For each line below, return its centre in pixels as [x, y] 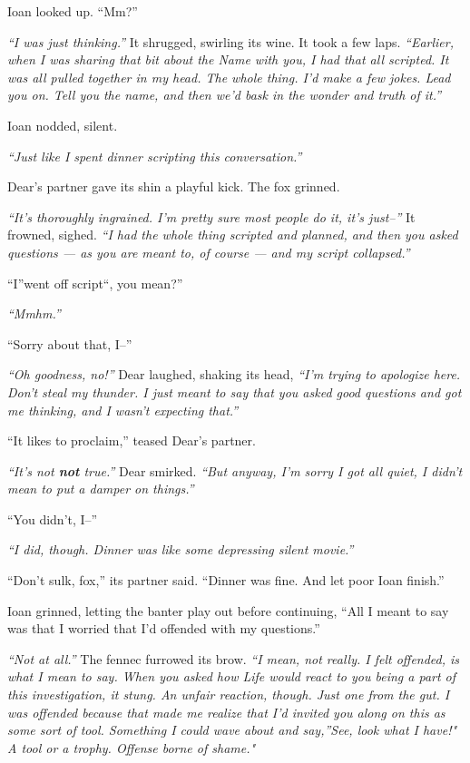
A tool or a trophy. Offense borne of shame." [132, 747]
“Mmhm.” [34, 313]
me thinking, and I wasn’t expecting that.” [123, 410]
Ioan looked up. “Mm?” [73, 11]
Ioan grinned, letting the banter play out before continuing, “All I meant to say [228, 610]
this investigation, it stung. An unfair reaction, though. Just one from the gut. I [229, 695]
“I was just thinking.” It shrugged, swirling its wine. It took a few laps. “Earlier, [230, 41]
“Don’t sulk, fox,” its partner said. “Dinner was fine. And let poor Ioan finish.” [226, 580]
